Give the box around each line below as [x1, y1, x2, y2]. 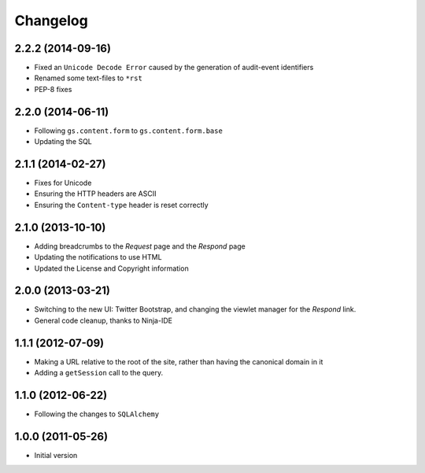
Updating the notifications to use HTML [34, 253, 162, 262]
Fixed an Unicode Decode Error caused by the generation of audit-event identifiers [34, 63, 314, 72]
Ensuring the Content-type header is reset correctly [34, 200, 209, 209]
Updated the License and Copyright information [34, 264, 189, 273]
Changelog [14, 12, 88, 29]
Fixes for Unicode [34, 178, 92, 188]
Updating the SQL [34, 137, 92, 146]
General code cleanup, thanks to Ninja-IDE [34, 316, 173, 325]
